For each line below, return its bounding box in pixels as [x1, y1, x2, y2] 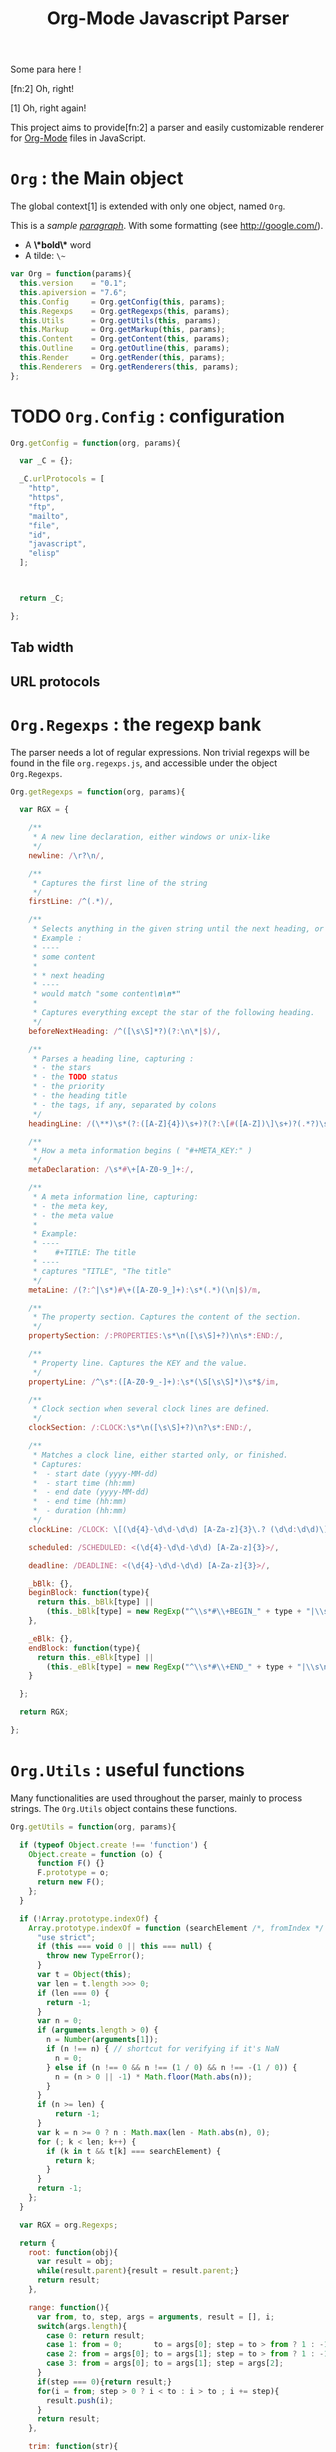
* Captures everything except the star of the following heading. [32, 1008, 315, 1018]
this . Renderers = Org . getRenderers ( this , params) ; [19, 362, 240, 372]
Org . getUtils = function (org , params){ [10, 1822, 177, 1832]
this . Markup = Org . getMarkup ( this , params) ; [19, 325, 226, 335]
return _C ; [19, 593, 65, 604]
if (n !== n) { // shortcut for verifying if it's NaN [46, 2044, 280, 2054]
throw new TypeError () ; [46, 1951, 145, 1961]
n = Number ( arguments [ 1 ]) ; [46, 2035, 159, 2045]
